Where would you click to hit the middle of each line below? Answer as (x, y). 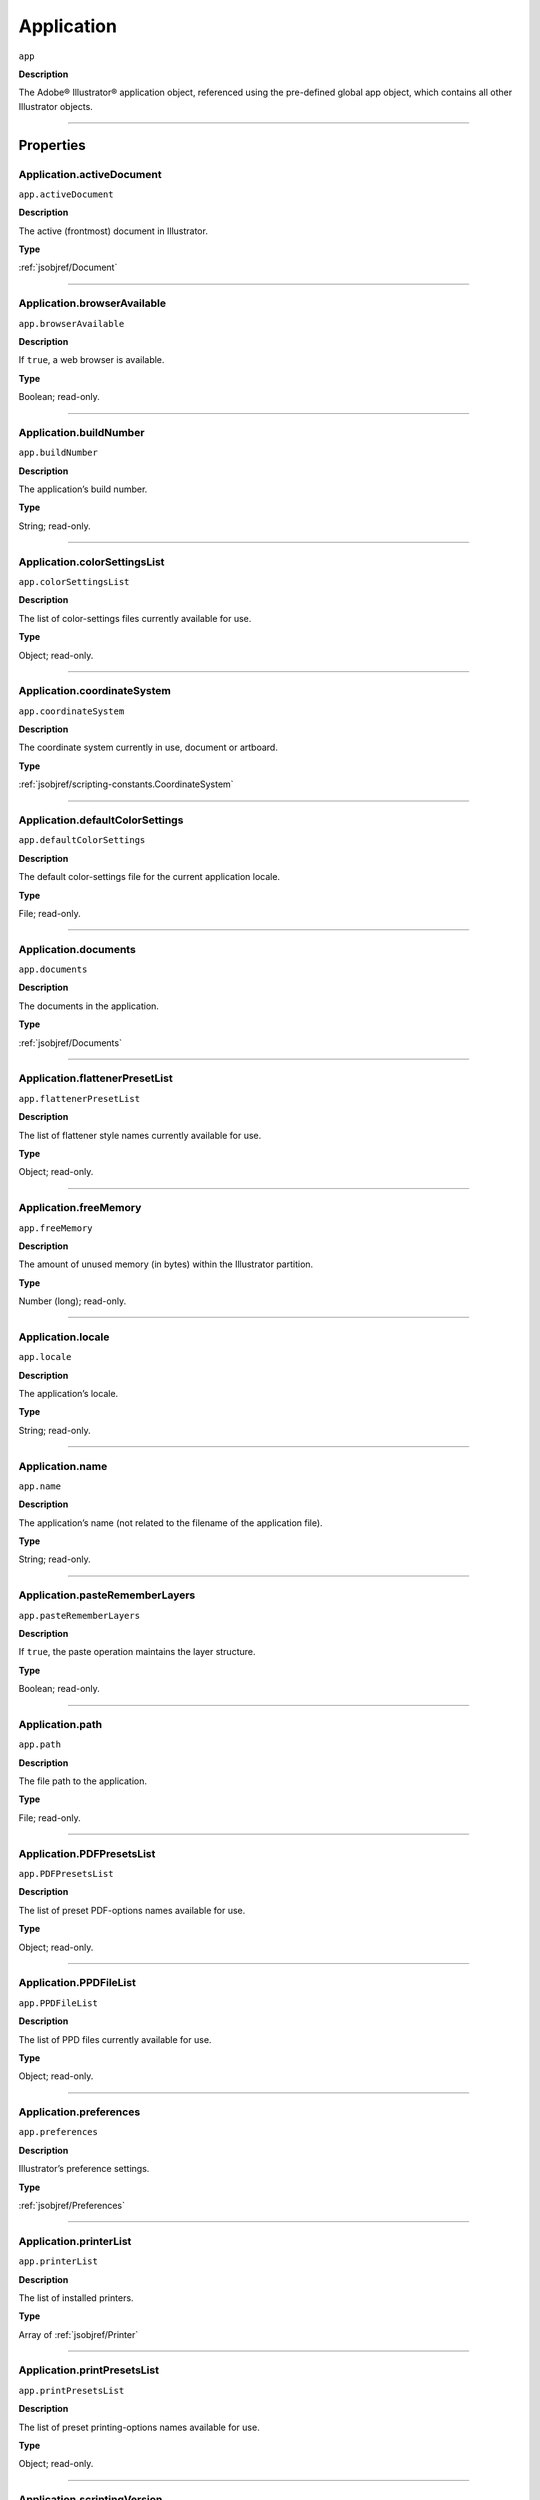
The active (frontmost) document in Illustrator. (113, 231)
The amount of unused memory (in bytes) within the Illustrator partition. (166, 1264)
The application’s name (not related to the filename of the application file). (171, 1522)
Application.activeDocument (90, 174)
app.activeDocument (66, 194)
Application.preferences (79, 2112)
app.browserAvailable (71, 323)
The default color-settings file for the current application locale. (149, 877)
